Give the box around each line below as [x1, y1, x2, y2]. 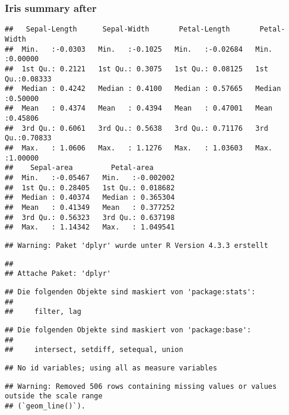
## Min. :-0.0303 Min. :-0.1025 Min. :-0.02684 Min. [5, 45, 273, 54]
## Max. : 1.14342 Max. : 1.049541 [5, 223, 175, 232]
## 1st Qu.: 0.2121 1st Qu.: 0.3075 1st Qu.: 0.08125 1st [5, 64, 268, 73]
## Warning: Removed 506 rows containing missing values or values [5, 382, 277, 391]
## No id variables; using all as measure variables [5, 363, 217, 372]
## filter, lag [5, 307, 81, 316]
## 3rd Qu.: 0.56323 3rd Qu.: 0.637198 [5, 213, 175, 222]
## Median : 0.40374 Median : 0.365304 [5, 193, 175, 202]
